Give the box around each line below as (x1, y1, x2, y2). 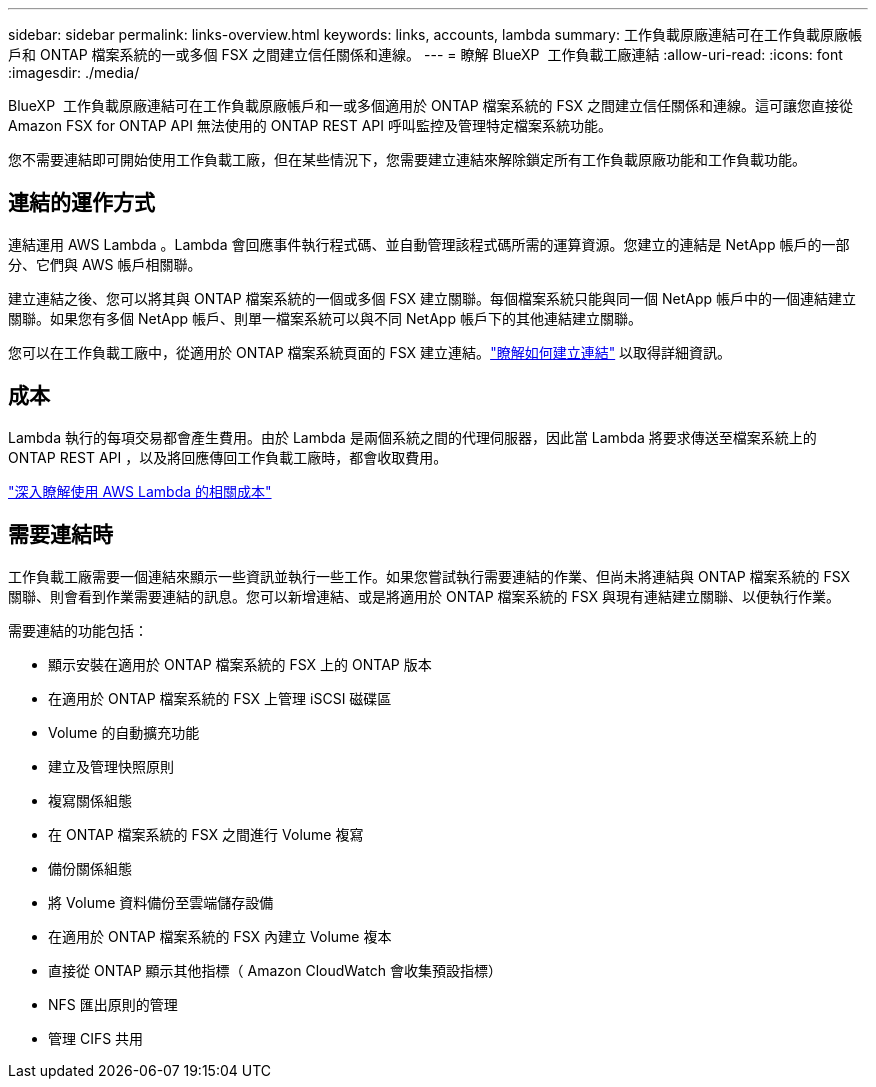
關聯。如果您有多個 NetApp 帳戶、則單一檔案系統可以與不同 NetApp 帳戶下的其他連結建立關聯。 (8, 309, 642, 327)
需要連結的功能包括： (8, 621, 148, 639)
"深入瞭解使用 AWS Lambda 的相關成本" (8, 482, 272, 500)
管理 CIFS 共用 (48, 1029, 144, 1047)
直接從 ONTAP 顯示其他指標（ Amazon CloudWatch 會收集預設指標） (48, 961, 502, 979)
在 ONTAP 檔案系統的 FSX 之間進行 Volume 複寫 (48, 825, 364, 843)
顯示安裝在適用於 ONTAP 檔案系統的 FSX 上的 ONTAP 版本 (48, 655, 432, 673)
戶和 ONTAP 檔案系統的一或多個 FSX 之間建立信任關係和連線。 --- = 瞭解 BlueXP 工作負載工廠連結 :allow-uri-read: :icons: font (8, 46, 843, 63)
